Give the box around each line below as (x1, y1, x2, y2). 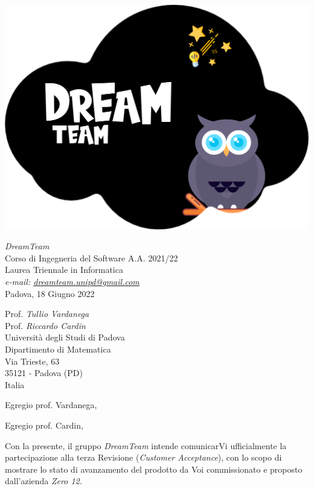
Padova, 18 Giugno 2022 (5, 287, 95, 299)
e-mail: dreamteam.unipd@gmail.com (5, 275, 139, 287)
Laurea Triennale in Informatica (5, 263, 123, 276)
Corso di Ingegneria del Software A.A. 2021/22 (5, 251, 178, 264)
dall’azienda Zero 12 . (5, 475, 82, 487)
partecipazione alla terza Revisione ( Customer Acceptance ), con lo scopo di (5, 451, 282, 464)
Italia (5, 378, 25, 391)
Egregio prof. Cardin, (5, 418, 83, 431)
